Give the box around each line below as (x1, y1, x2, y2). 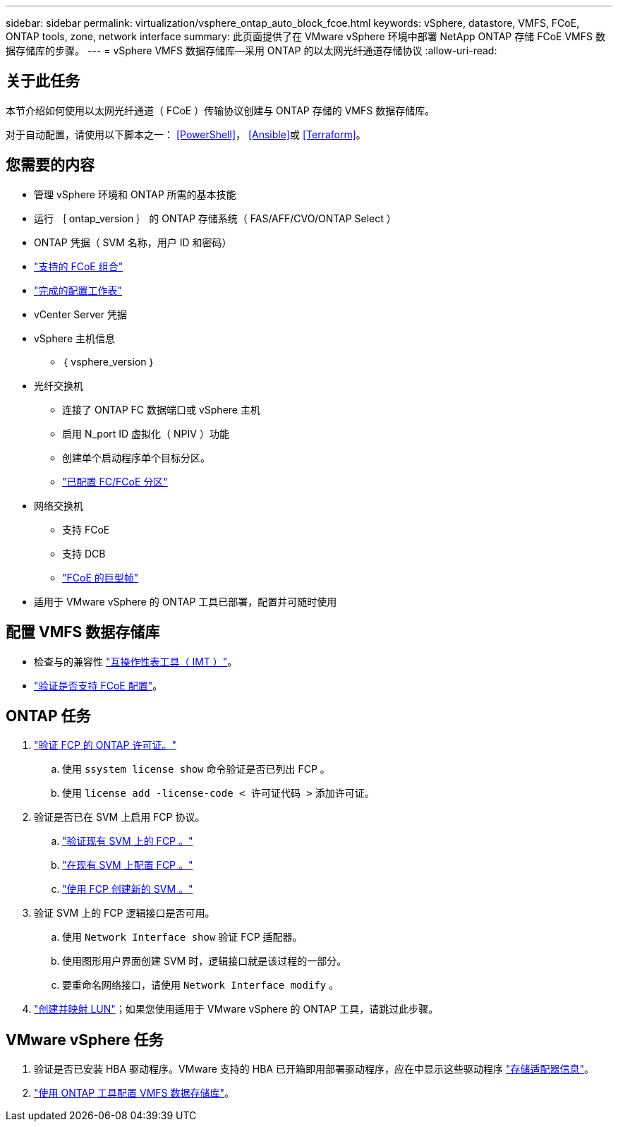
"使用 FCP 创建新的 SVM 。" (62, 883, 193, 896)
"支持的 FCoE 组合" (34, 260, 123, 272)
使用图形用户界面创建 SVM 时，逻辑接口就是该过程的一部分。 (62, 955, 347, 968)
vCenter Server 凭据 (34, 308, 127, 320)
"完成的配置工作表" (34, 284, 123, 296)
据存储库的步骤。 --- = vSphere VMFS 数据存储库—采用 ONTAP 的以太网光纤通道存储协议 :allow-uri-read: (6, 44, 497, 56)
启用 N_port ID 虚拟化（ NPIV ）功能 (62, 427, 229, 440)
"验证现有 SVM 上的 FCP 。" (62, 835, 193, 848)
